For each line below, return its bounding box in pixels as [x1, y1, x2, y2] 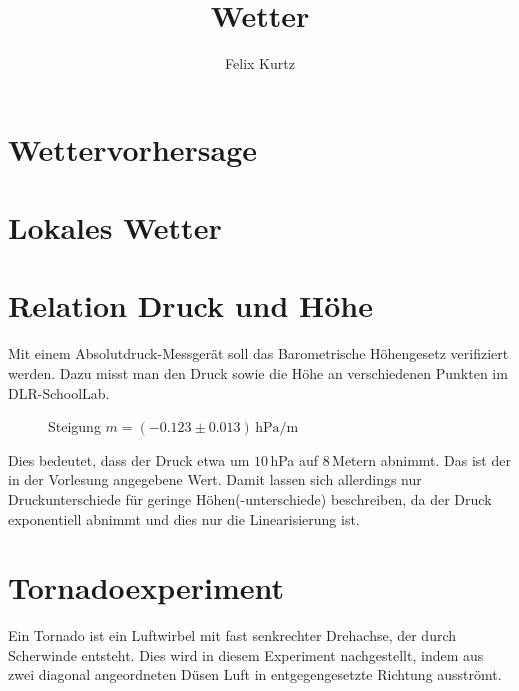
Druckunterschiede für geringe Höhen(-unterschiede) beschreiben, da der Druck [8, 488, 492, 509]
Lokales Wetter [8, 207, 222, 248]
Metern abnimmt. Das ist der [332, 449, 511, 470]
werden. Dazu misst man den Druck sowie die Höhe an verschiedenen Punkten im [8, 363, 508, 383]
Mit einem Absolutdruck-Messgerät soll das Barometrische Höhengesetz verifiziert [8, 343, 509, 364]
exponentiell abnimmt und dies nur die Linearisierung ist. [8, 508, 360, 529]
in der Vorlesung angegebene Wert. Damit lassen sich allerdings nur [8, 469, 422, 490]
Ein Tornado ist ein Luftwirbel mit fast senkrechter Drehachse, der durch [8, 625, 457, 646]
